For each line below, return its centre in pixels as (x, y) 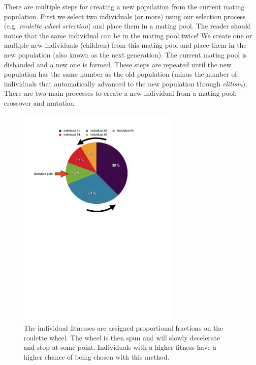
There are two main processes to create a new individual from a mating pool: (120, 93)
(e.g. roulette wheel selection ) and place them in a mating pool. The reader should (128, 26)
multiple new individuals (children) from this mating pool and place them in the (125, 45)
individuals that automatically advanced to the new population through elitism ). (126, 83)
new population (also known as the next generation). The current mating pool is (126, 54)
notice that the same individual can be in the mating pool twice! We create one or (128, 35)
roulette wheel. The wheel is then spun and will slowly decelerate (122, 337)
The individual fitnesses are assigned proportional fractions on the (123, 328)
